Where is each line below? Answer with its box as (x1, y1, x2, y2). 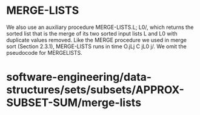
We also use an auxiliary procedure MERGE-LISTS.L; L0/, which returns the (6, 23, 194, 31)
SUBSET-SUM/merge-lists (6, 96, 141, 110)
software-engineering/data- (6, 70, 152, 84)
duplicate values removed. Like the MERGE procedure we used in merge (6, 36, 187, 43)
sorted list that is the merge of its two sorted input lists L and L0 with (6, 30, 178, 37)
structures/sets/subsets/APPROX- (6, 83, 185, 97)
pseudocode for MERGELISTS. (6, 49, 83, 56)
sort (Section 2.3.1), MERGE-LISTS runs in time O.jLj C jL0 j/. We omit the (6, 43, 187, 50)
